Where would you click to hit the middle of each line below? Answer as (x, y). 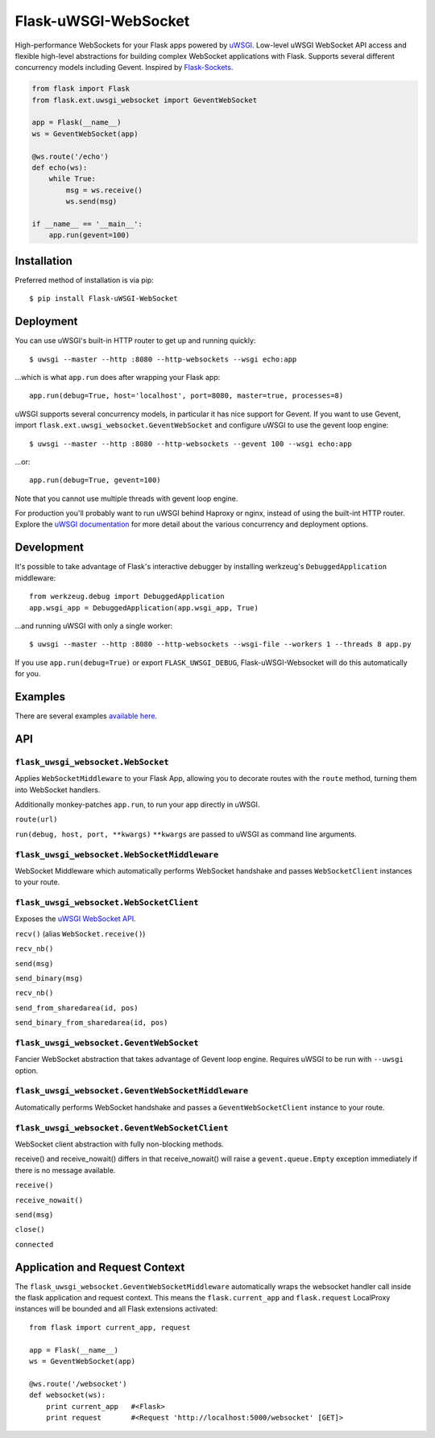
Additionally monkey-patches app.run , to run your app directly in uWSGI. (137, 804)
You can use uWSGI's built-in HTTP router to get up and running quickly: (135, 341)
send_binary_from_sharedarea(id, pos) (91, 1023)
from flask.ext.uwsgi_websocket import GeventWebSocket (145, 100)
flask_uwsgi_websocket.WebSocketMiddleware (117, 855)
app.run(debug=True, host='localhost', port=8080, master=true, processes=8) (186, 396)
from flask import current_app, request (110, 1327)
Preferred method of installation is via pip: (85, 280)
